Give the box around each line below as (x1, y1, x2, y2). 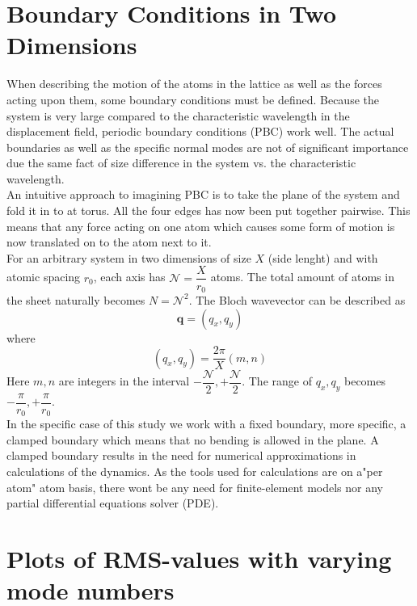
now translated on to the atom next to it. (6, 234, 212, 250)
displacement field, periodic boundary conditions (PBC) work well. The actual (6, 123, 394, 140)
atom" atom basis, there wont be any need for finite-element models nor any (6, 478, 383, 495)
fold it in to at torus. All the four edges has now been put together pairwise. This (6, 202, 411, 219)
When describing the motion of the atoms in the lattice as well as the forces (6, 75, 382, 92)
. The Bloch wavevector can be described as (188, 291, 406, 308)
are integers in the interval (58, 372, 190, 389)
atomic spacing (6, 268, 81, 285)
